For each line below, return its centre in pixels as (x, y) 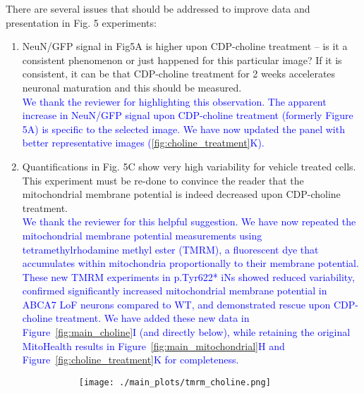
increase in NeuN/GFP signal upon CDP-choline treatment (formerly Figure (188, 115)
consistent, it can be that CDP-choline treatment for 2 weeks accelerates (179, 74)
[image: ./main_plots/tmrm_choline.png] (175, 382)
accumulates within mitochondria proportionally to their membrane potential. (190, 263)
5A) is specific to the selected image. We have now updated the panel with (183, 129)
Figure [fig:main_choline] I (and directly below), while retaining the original (186, 332)
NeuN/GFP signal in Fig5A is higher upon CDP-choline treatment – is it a (185, 46)
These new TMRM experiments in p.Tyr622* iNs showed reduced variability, (188, 276)
